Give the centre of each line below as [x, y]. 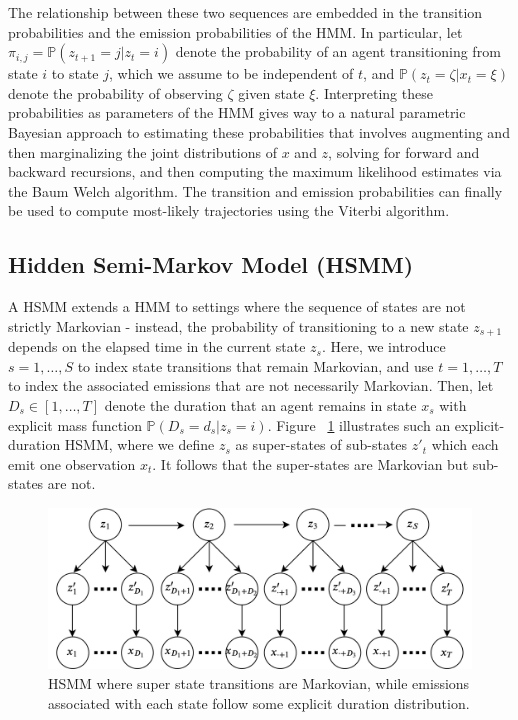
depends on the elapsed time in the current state [157, 346]
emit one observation [72, 463]
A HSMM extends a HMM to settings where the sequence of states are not [237, 306]
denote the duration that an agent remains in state [260, 404]
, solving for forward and [404, 151]
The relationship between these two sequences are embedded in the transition [245, 12]
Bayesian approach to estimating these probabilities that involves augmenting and [259, 131]
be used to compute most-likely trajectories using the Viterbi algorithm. [229, 210]
